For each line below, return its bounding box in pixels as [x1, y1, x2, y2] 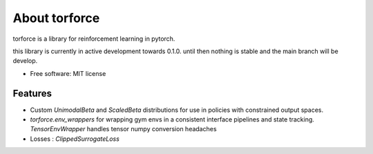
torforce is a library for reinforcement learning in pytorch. [12, 35, 175, 43]
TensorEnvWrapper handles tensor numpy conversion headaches [30, 125, 217, 133]
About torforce [12, 10, 100, 26]
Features [12, 87, 52, 99]
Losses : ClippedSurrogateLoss [30, 135, 120, 143]
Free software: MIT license [30, 69, 106, 77]
